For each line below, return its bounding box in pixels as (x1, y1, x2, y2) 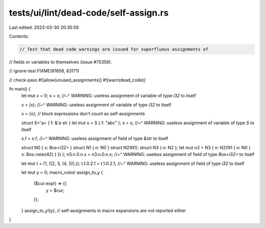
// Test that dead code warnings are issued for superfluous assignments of (19, 46, 209, 52)
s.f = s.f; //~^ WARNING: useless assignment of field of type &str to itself (21, 136, 169, 141)
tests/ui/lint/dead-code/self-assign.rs (9, 7, 169, 18)
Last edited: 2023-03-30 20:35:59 (9, 24, 79, 30)
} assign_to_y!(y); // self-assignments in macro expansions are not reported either (21, 207, 186, 213)
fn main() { (9, 86, 31, 92)
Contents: (9, 33, 29, 39)
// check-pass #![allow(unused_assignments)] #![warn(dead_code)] (9, 77, 146, 83)
